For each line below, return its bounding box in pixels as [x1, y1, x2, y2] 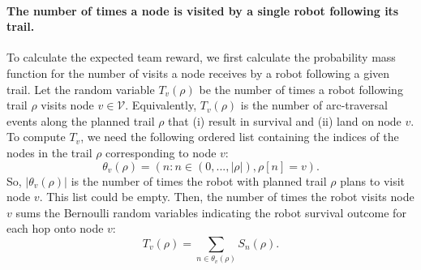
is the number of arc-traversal [240, 96, 388, 114]
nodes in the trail [6, 144, 92, 161]
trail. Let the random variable [6, 80, 155, 97]
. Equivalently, [125, 96, 197, 114]
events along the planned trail [6, 112, 155, 129]
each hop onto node [6, 220, 104, 237]
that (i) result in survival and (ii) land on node [168, 112, 402, 129]
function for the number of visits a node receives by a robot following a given [6, 64, 390, 81]
